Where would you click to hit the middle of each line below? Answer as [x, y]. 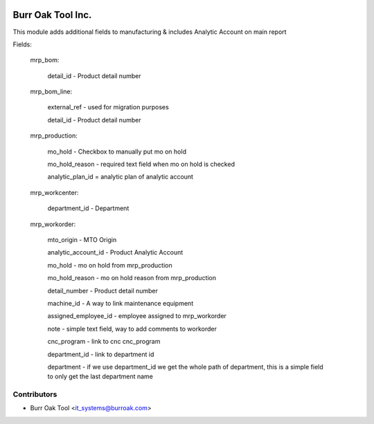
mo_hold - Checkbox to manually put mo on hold [117, 151]
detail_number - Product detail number [103, 291]
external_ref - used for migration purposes [108, 107]
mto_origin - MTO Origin [82, 239]
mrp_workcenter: [54, 192]
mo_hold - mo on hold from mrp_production [110, 265]
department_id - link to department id [101, 354]
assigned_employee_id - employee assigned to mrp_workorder [137, 316]
